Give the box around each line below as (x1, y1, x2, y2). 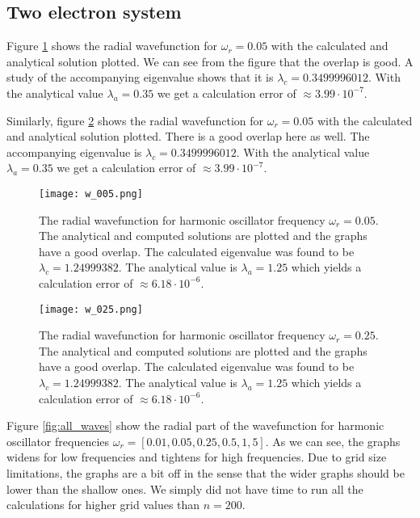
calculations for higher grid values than (6, 496, 200, 513)
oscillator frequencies (6, 432, 110, 449)
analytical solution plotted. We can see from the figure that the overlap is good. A (6, 53, 414, 69)
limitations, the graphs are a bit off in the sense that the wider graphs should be (6, 464, 405, 481)
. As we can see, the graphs (265, 432, 401, 449)
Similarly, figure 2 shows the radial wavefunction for (6, 112, 264, 128)
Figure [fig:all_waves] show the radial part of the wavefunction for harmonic (6, 417, 384, 434)
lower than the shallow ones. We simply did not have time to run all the (6, 480, 363, 497)
